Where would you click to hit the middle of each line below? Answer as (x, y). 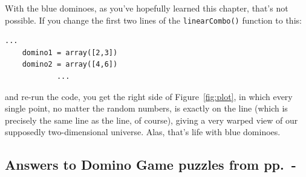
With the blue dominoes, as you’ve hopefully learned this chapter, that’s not (147, 8)
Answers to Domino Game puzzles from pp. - (151, 165)
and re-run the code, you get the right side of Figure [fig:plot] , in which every (149, 96)
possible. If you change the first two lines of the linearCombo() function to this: (153, 20)
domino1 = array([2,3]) (70, 52)
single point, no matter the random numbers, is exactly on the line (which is (146, 108)
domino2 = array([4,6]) (70, 65)
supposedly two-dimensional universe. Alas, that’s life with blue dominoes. (143, 132)
